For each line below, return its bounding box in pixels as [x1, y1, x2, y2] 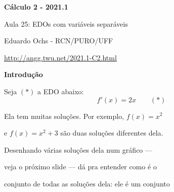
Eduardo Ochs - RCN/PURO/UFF [4, 35, 113, 46]
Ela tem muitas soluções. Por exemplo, [4, 110, 124, 121]
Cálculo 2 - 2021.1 [4, 2, 68, 12]
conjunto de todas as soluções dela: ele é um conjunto [4, 178, 170, 188]
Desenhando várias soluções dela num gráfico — [4, 144, 153, 155]
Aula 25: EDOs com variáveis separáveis [4, 18, 128, 29]
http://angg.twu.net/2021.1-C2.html [4, 52, 117, 62]
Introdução [4, 69, 43, 80]
